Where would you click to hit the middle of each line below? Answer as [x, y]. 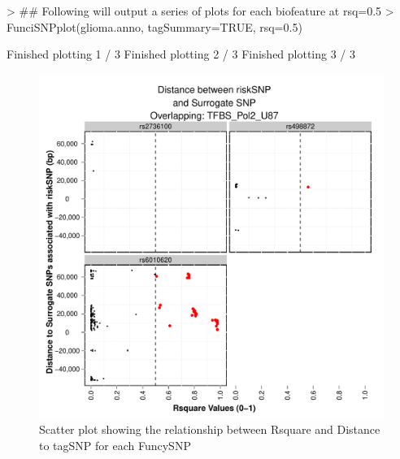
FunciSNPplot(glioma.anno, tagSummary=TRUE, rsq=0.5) [154, 26]
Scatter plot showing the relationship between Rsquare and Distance [210, 429]
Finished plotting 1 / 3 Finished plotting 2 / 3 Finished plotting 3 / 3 [181, 54]
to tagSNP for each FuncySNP [115, 445]
